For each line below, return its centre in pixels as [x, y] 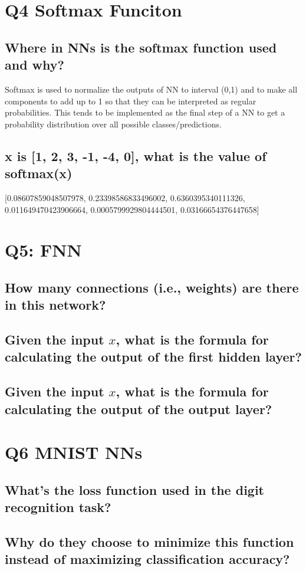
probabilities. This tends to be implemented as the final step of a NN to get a [145, 112]
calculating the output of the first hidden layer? [153, 357]
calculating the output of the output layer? [139, 408]
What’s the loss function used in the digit [134, 489]
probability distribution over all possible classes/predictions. [113, 124]
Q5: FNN [43, 250]
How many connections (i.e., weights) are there [152, 287]
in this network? [55, 305]
